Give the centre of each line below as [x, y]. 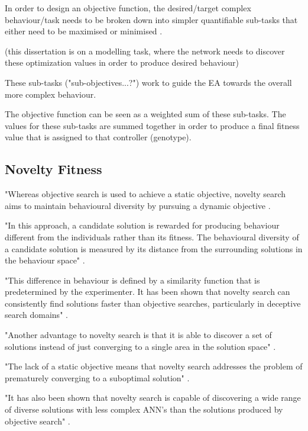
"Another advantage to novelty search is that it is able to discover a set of [138, 335]
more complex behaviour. [51, 94]
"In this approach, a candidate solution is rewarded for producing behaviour [142, 225]
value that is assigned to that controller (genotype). [98, 137]
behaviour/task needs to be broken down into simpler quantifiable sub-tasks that [151, 19]
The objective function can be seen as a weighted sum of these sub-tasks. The [145, 114]
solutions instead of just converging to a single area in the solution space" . [140, 346]
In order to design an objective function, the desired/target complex [128, 8]
